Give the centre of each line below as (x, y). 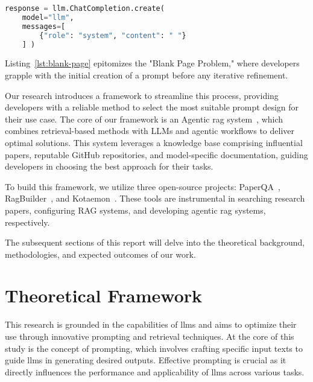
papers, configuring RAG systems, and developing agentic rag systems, (135, 210)
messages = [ (44, 26)
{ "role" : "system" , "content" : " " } (113, 35)
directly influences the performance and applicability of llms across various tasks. (155, 371)
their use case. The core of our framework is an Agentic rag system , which (144, 119)
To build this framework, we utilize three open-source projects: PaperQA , (143, 186)
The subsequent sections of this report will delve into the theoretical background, (155, 242)
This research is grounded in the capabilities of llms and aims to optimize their (151, 324)
